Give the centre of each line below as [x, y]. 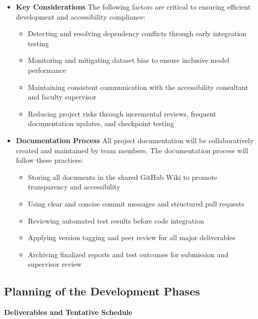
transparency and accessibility [74, 187]
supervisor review [55, 264]
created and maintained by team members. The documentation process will [132, 150]
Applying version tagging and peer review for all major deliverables [132, 237]
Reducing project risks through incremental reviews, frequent [122, 113]
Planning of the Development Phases [102, 291]
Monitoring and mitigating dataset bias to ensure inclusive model [128, 60]
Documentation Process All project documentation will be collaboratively [135, 140]
